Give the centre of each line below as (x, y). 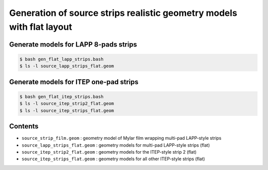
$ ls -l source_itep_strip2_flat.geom (67, 104)
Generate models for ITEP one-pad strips (74, 82)
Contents (24, 126)
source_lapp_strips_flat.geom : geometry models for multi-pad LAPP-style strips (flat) (116, 145)
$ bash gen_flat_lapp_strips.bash (62, 59)
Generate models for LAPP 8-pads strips (73, 44)
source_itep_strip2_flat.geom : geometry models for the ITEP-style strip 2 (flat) (109, 152)
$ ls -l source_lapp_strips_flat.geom (67, 66)
